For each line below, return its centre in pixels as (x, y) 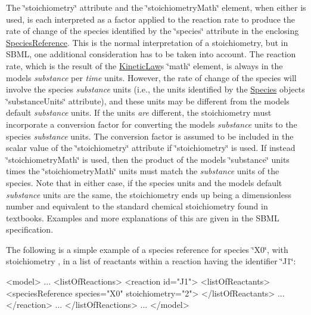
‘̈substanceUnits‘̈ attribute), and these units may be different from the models (148, 101)
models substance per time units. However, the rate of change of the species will (151, 77)
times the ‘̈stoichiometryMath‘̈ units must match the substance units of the (143, 171)
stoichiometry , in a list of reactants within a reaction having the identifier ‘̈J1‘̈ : (151, 261)
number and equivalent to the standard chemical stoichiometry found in (137, 206)
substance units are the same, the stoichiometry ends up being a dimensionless (149, 194)
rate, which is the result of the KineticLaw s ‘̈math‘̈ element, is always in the (144, 65)
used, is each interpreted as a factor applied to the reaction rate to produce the (151, 19)
